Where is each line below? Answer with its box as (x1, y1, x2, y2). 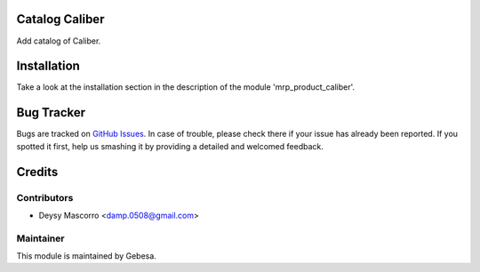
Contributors (16, 191, 74, 204)
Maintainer (16, 232, 65, 244)
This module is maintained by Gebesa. (16, 251, 157, 261)
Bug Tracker (16, 105, 86, 120)
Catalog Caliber (16, 12, 105, 27)
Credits (16, 164, 59, 180)
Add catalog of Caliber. (16, 36, 101, 46)
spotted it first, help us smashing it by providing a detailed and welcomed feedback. (16, 140, 324, 151)
